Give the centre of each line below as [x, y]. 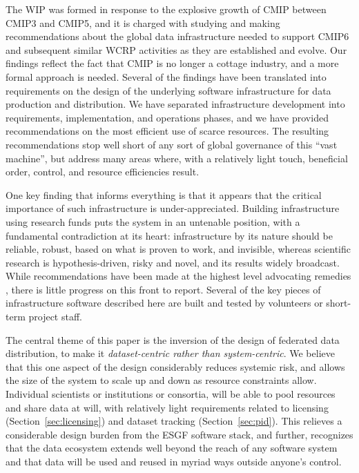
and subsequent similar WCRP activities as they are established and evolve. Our [176, 49]
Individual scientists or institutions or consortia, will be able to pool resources [171, 394]
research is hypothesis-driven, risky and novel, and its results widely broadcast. [173, 262]
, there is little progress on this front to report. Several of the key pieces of [163, 289]
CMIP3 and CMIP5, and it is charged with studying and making [143, 22]
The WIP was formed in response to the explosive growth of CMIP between [166, 9]
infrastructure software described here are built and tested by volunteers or [164, 303]
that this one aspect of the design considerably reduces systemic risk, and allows [175, 366]
